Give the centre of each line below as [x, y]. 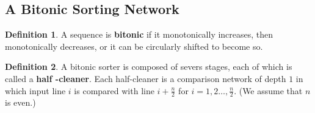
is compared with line [114, 90]
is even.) [20, 102]
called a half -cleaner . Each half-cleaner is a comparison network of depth [146, 78]
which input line [35, 90]
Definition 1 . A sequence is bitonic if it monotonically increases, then [139, 34]
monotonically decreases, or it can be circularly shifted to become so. [134, 46]
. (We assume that [268, 90]
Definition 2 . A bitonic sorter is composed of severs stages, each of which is [149, 67]
